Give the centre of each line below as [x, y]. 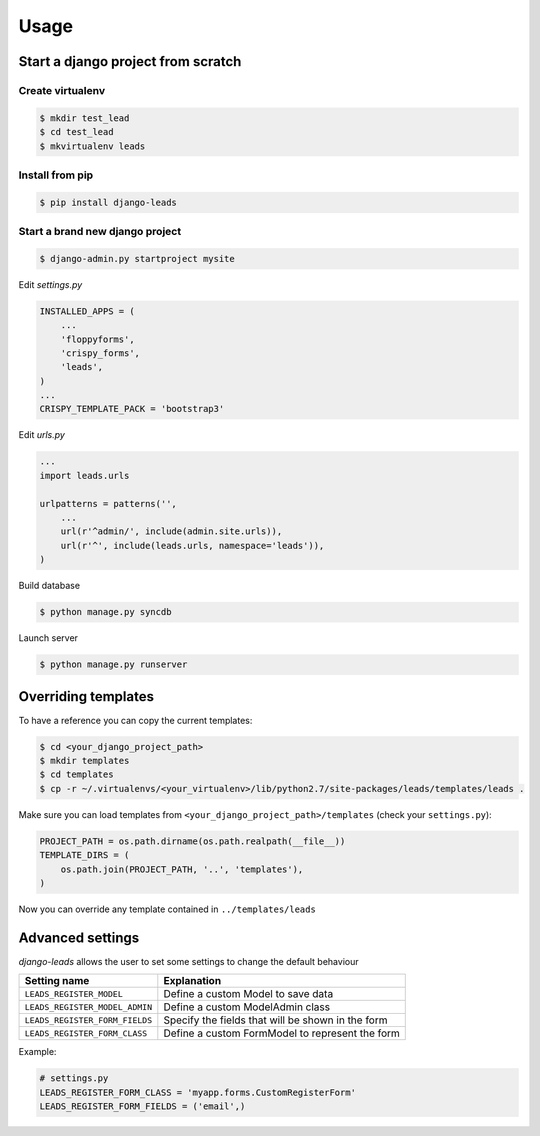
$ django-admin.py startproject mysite [137, 258]
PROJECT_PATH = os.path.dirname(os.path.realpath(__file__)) [192, 841]
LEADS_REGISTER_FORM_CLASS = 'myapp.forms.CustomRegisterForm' [198, 1092]
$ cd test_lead [76, 132]
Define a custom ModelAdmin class [246, 1007]
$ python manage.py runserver [113, 664]
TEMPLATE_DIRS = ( [84, 855]
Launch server [48, 638]
